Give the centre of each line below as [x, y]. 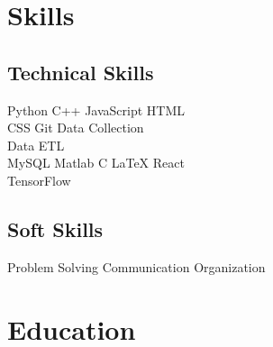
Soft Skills [55, 228]
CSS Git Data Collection [76, 128]
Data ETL [36, 145]
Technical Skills [81, 72]
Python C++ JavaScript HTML [96, 110]
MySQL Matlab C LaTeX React [96, 163]
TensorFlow [39, 180]
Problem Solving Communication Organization [136, 266]
